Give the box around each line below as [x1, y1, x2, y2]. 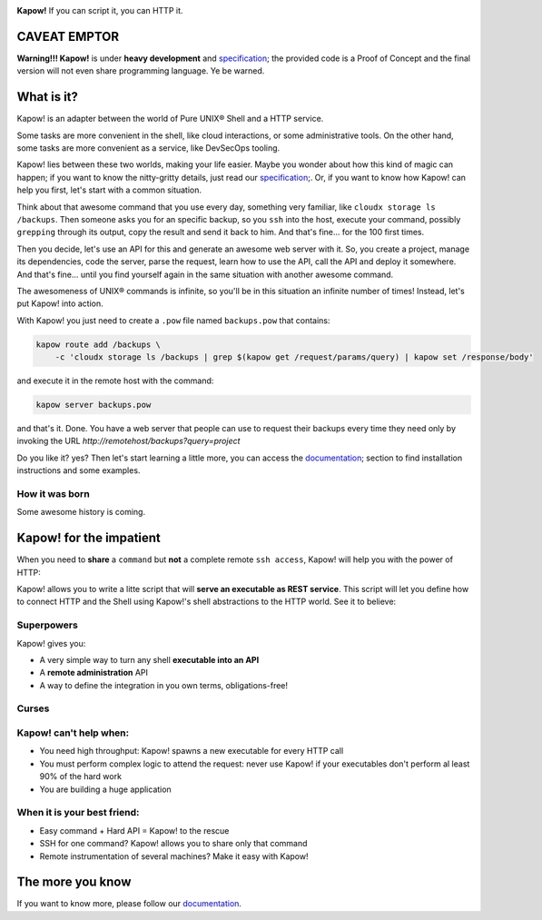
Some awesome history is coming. [16, 507, 145, 518]
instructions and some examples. [16, 465, 141, 476]
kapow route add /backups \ [35, 339, 161, 350]
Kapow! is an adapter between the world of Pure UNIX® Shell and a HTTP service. [16, 114, 324, 124]
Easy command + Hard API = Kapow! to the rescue [39, 825, 230, 836]
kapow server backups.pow [35, 400, 152, 411]
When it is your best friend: [16, 806, 140, 819]
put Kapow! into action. [16, 298, 103, 309]
